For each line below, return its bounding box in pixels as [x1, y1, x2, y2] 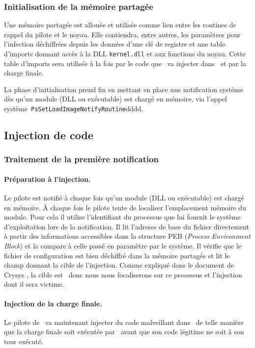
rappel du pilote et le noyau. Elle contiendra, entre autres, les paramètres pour [4, 29, 241, 39]
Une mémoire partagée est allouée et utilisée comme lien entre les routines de [4, 20, 236, 30]
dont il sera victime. [4, 279, 64, 289]
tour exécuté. [4, 336, 43, 347]
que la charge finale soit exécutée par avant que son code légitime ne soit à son [4, 326, 244, 337]
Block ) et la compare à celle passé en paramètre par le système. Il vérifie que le [4, 241, 242, 251]
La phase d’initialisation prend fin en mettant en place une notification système [4, 84, 243, 94]
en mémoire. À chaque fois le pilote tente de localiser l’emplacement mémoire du [4, 202, 246, 212]
